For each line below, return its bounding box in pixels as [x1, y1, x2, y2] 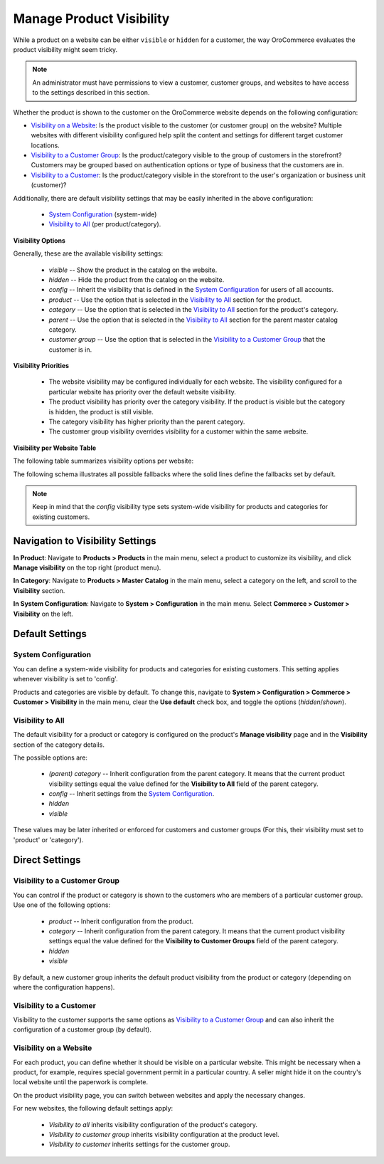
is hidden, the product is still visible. [48, 407, 154, 416]
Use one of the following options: [13, 901, 110, 909]
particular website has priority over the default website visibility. [48, 387, 236, 396]
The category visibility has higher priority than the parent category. [48, 417, 245, 426]
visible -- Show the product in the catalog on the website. [48, 266, 218, 274]
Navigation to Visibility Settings [13, 535, 156, 547]
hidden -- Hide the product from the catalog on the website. [48, 275, 225, 284]
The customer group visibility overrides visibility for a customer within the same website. [48, 427, 309, 436]
